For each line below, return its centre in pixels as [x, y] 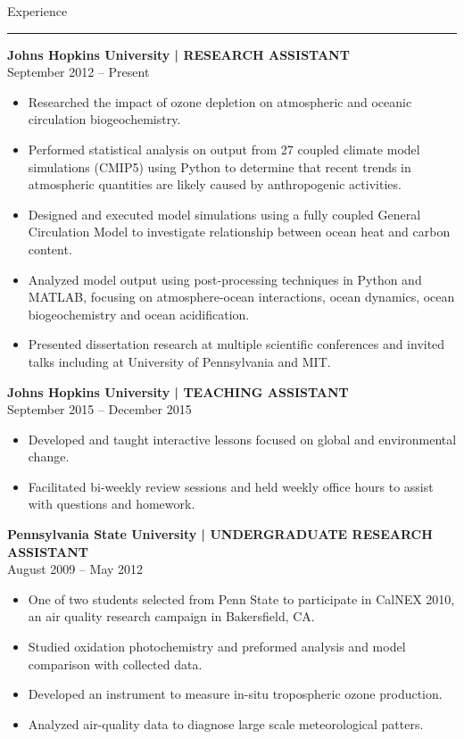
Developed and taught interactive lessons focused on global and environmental [242, 439]
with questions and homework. [112, 504]
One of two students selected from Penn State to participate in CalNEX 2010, [241, 598]
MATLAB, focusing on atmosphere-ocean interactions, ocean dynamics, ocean [241, 297]
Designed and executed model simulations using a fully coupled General [224, 214]
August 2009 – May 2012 [75, 569]
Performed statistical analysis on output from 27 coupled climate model [224, 149]
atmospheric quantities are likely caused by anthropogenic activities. [215, 184]
